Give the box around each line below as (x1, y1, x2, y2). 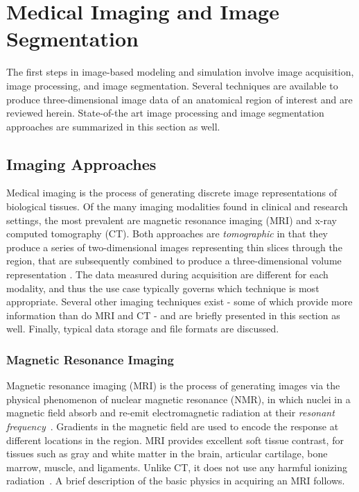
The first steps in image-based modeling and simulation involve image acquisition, (6, 65, 354, 79)
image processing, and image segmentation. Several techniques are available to (6, 78, 338, 92)
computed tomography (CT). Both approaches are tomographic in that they (6, 226, 328, 241)
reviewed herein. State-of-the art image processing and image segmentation (6, 105, 324, 120)
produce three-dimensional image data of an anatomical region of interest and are (6, 92, 353, 106)
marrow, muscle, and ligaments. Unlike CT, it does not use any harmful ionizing (6, 459, 347, 474)
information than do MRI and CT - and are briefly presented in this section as (6, 307, 340, 322)
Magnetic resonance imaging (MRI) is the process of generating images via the (6, 378, 340, 393)
